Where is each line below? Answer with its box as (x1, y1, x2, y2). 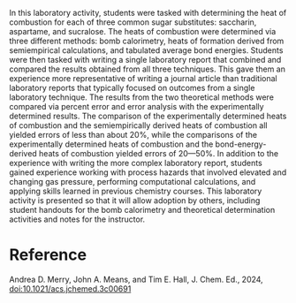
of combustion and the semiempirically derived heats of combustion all (9, 120, 268, 131)
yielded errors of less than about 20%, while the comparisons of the (9, 130, 258, 140)
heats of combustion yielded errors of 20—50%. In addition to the (38, 148, 279, 158)
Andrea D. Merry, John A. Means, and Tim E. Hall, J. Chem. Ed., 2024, (9, 274, 263, 284)
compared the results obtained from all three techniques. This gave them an (9, 64, 285, 74)
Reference (9, 245, 87, 265)
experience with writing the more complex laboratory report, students (9, 158, 262, 168)
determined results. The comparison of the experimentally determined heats (9, 110, 287, 121)
